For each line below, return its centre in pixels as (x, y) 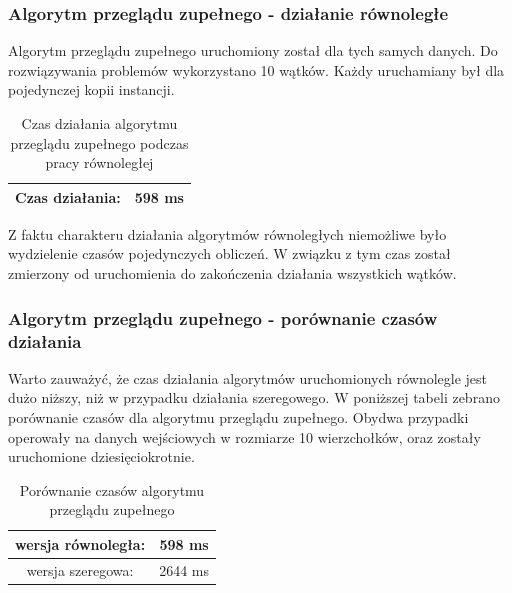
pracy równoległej (99, 162)
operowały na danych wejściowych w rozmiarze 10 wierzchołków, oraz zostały (244, 436)
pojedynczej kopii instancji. (91, 89)
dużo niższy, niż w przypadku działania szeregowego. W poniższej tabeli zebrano (254, 397)
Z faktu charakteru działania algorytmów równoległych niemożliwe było (227, 233)
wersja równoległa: (80, 543)
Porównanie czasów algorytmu (112, 489)
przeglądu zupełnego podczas (99, 142)
